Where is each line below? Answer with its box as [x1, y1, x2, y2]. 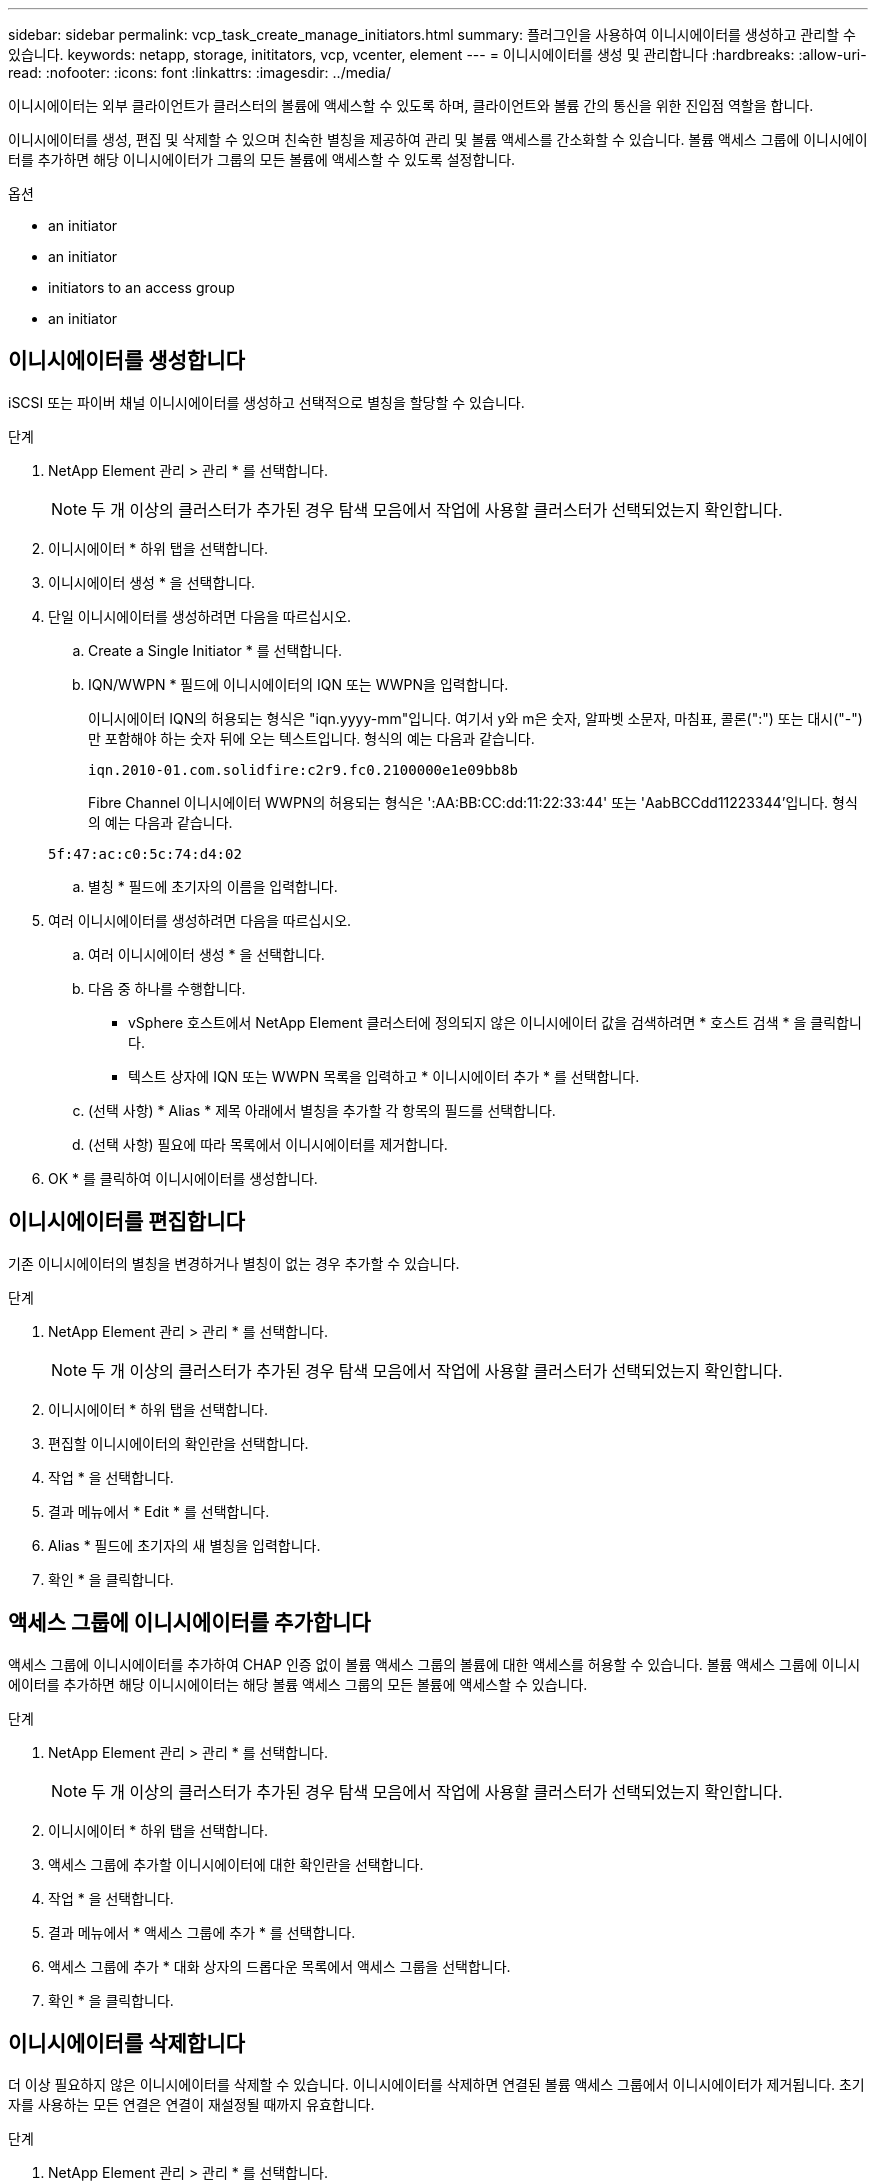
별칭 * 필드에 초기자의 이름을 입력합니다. [88, 877, 338, 895]
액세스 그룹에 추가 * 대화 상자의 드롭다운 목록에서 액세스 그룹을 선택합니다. [48, 1957, 511, 1975]
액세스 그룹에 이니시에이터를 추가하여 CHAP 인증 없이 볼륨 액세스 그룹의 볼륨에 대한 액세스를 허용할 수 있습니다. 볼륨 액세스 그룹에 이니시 [8, 1655, 861, 1673]
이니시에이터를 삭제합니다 [8, 2030, 245, 2056]
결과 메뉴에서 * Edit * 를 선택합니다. [48, 1502, 270, 1520]
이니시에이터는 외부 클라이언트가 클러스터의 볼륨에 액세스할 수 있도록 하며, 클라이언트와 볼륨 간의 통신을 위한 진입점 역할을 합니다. [8, 97, 814, 114]
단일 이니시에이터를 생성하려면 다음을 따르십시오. [48, 607, 352, 625]
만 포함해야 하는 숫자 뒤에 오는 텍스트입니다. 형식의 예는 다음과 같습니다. [88, 729, 535, 747]
